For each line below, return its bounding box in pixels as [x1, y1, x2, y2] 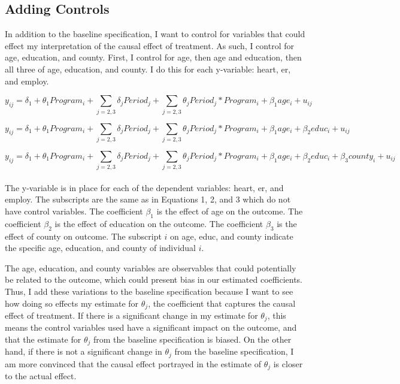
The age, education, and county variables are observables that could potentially [5, 261, 296, 274]
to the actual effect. [5, 370, 77, 382]
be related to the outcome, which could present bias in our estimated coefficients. [5, 273, 302, 286]
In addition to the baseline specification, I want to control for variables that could [5, 28, 305, 40]
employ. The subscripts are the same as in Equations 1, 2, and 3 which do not [5, 193, 291, 205]
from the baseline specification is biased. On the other [93, 333, 292, 345]
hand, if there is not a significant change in [5, 345, 162, 358]
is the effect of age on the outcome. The [156, 204, 303, 217]
